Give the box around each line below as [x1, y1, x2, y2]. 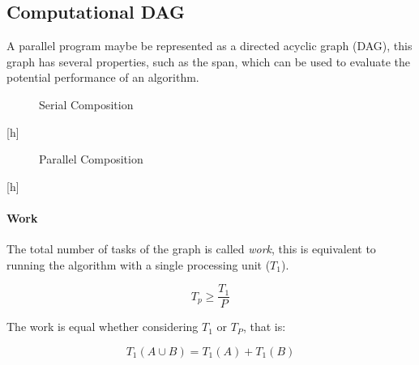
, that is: [242, 318, 286, 335]
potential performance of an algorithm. [6, 69, 199, 86]
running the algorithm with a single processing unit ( [6, 256, 271, 273]
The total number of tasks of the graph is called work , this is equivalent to [6, 240, 376, 257]
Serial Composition [39, 95, 134, 112]
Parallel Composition [39, 151, 143, 168]
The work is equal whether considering [6, 318, 199, 335]
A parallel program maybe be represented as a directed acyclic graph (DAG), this [6, 37, 413, 54]
